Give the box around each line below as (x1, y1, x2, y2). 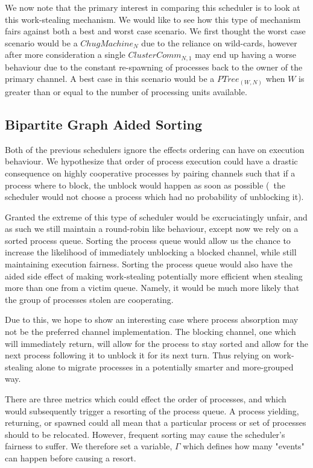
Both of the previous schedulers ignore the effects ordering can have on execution (5, 143, 305, 155)
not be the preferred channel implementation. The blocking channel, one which (5, 325, 296, 338)
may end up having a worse (195, 48, 296, 61)
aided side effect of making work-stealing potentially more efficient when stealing (5, 269, 303, 282)
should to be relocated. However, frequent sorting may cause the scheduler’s (5, 428, 285, 440)
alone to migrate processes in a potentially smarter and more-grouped (36, 360, 294, 373)
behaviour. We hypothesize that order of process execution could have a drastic (5, 155, 298, 167)
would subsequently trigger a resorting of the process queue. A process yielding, (5, 404, 299, 417)
